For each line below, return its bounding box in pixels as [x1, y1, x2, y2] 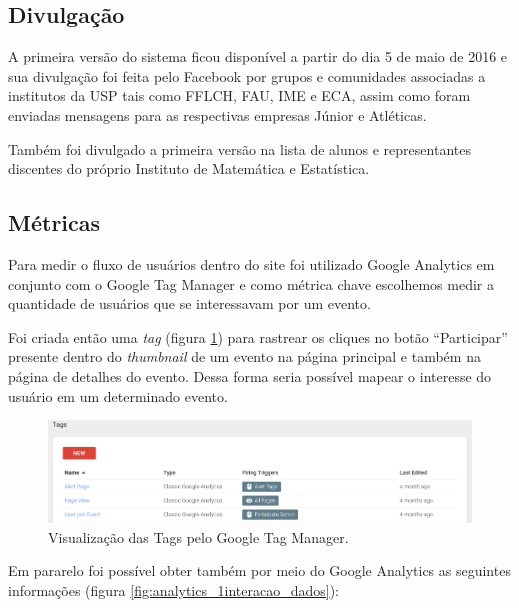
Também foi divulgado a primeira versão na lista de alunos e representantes [8, 138, 471, 159]
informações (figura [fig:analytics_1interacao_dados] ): [8, 580, 339, 601]
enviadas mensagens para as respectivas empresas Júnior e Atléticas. [8, 104, 427, 125]
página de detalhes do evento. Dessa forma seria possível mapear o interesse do [8, 365, 492, 386]
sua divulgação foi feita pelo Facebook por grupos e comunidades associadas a [8, 65, 486, 86]
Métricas [8, 207, 101, 238]
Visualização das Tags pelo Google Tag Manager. [48, 526, 349, 547]
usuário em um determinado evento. [8, 385, 228, 406]
